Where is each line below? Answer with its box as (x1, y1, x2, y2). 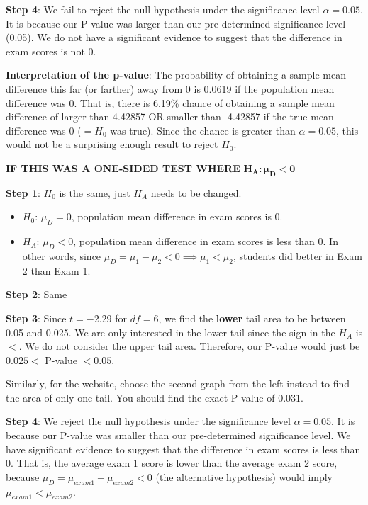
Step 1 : (6, 185, 40, 200)
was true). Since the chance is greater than (110, 123, 296, 137)
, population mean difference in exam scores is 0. (71, 209, 283, 224)
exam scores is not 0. (6, 43, 96, 58)
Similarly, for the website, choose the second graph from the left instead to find (6, 376, 350, 391)
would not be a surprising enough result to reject (6, 137, 218, 152)
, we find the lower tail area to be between (158, 310, 346, 325)
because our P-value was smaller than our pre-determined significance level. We (6, 428, 351, 443)
